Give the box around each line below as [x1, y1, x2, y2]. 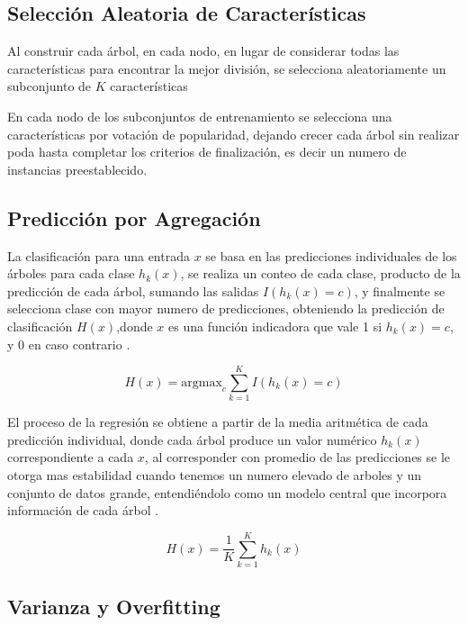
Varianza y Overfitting [7, 593, 220, 620]
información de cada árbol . [7, 501, 159, 520]
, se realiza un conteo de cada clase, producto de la [180, 264, 461, 283]
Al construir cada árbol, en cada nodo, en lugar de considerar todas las [7, 41, 400, 60]
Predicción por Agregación [7, 204, 261, 231]
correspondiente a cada [7, 448, 134, 466]
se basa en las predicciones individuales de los [205, 246, 457, 265]
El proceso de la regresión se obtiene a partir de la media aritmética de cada [7, 412, 428, 431]
